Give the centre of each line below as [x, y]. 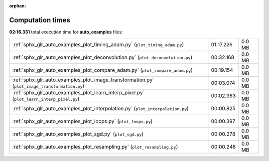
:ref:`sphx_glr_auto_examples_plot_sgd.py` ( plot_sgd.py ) [78, 134]
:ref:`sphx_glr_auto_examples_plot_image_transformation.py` [83, 80]
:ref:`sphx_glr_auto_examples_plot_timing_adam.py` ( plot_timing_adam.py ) [98, 45]
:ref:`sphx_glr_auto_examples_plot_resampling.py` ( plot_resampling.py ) [95, 147]
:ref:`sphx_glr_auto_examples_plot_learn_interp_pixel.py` [78, 93]
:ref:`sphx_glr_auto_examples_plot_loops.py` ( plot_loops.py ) [82, 121]
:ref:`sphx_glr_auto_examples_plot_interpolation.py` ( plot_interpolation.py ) [100, 109]
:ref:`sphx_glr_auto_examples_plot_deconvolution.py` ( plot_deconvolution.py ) [102, 57]
